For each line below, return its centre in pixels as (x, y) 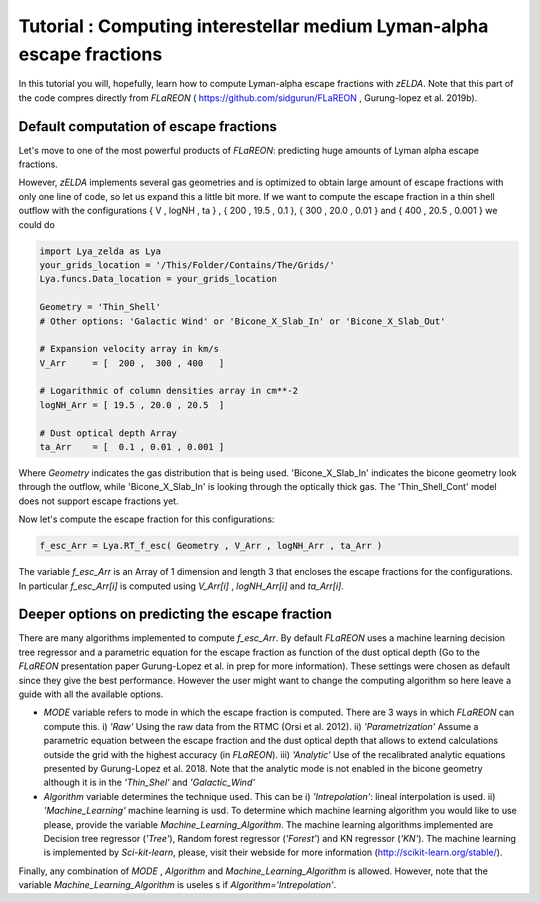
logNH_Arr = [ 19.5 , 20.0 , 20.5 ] (132, 404)
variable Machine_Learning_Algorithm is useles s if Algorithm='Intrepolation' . (177, 885)
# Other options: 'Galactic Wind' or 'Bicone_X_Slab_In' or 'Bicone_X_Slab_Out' (242, 321)
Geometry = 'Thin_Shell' (100, 307)
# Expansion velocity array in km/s (129, 349)
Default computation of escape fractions (147, 126)
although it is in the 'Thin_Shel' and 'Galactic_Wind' (149, 782)
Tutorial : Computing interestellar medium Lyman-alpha (253, 26)
